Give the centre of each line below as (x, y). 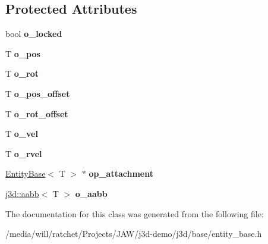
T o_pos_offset (38, 93)
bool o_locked (34, 34)
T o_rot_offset (37, 113)
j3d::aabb (22, 193)
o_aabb (91, 193)
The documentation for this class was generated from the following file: (135, 213)
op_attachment (121, 173)
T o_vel (22, 134)
